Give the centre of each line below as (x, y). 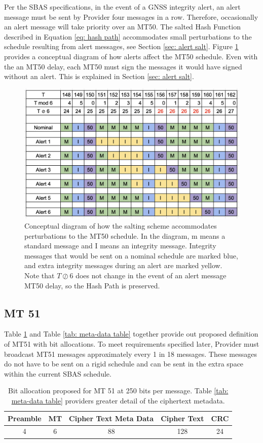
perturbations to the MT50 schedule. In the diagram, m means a (125, 235)
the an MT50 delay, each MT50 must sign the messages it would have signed (123, 66)
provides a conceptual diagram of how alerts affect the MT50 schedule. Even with (131, 56)
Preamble (25, 418)
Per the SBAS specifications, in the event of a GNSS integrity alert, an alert (122, 7)
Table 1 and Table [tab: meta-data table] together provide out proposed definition (131, 334)
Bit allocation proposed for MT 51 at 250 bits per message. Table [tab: (118, 391)
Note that (40, 275)
